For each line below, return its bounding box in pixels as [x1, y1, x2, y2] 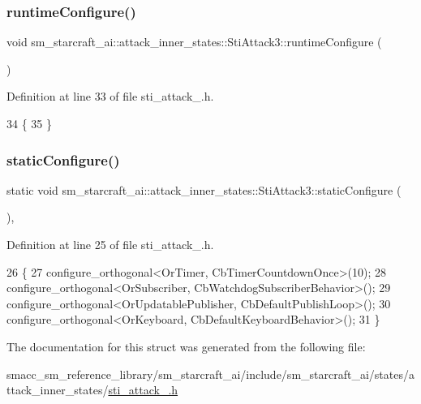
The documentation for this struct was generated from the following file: [6, 337, 366, 355]
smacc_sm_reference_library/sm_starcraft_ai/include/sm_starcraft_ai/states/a [6, 365, 415, 382]
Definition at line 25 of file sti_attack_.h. [6, 236, 214, 252]
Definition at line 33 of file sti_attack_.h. [6, 88, 214, 105]
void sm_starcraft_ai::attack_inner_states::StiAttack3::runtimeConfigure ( [6, 33, 382, 50]
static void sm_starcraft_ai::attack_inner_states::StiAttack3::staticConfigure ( [6, 181, 402, 198]
